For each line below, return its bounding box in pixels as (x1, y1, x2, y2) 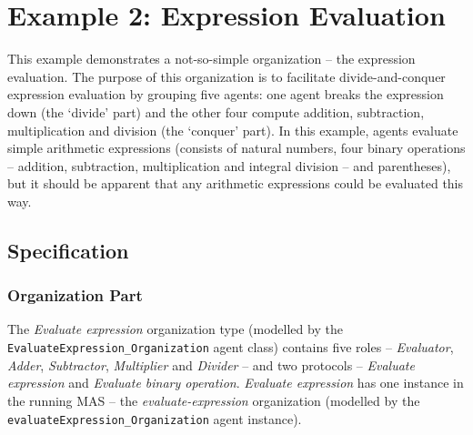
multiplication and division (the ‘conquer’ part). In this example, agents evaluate (7, 120, 458, 139)
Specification (7, 236, 129, 264)
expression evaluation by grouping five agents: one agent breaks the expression (7, 85, 444, 104)
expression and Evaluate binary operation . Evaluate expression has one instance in (7, 373, 464, 392)
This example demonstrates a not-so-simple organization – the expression (7, 49, 416, 68)
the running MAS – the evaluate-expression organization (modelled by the (7, 390, 420, 410)
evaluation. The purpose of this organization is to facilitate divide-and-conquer (7, 66, 446, 86)
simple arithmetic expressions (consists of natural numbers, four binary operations (7, 138, 466, 157)
